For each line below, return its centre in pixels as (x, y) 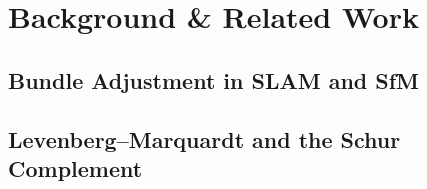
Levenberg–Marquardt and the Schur (204, 138)
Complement (75, 167)
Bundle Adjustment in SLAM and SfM (213, 79)
